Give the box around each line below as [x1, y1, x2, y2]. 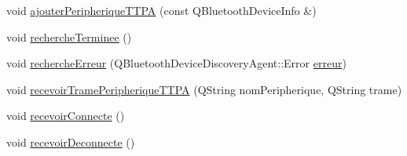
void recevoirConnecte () [6, 107, 125, 124]
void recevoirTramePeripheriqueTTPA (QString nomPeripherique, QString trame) [6, 81, 402, 97]
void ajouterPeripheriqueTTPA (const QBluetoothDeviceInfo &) [6, 2, 317, 18]
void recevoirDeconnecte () [6, 133, 135, 150]
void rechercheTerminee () [6, 28, 132, 45]
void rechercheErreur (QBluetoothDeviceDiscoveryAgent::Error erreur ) [6, 55, 346, 71]
